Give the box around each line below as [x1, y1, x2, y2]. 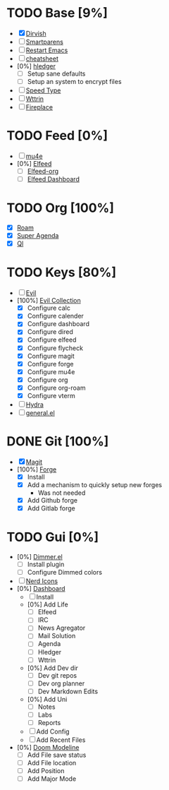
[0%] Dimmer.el [16, 553, 63, 561]
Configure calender [27, 312, 84, 321]
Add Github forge [27, 496, 78, 504]
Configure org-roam [27, 383, 86, 392]
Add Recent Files [36, 736, 86, 744]
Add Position [27, 767, 65, 775]
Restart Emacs [25, 46, 68, 54]
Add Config [36, 727, 70, 736]
